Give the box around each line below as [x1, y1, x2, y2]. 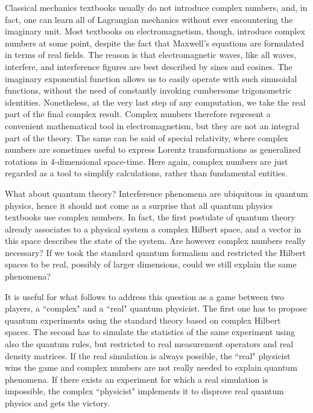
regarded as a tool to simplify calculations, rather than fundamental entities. [5, 167, 288, 179]
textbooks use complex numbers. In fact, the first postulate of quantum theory [5, 211, 296, 223]
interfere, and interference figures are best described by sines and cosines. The [5, 60, 292, 72]
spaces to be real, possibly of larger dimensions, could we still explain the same [5, 258, 297, 271]
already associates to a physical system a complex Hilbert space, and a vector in [5, 222, 302, 235]
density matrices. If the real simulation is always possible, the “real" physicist [5, 349, 291, 362]
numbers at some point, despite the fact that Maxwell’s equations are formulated [5, 36, 304, 49]
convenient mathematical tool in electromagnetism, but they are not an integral [5, 119, 300, 132]
